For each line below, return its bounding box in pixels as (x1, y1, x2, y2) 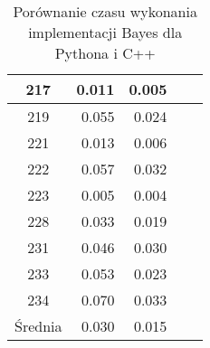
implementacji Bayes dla (28, 22, 183, 42)
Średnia (14, 315, 62, 336)
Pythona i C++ (54, 42, 156, 63)
